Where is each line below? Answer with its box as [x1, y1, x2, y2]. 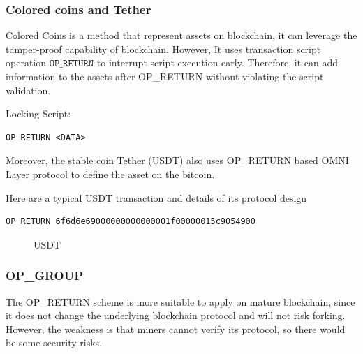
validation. [6, 82, 51, 97]
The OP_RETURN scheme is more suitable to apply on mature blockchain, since [6, 294, 355, 309]
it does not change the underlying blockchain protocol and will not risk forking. [6, 308, 346, 323]
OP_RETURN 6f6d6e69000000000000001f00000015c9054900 [6, 216, 255, 227]
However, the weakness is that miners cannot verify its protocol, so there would [6, 321, 346, 336]
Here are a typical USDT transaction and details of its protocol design [6, 190, 307, 205]
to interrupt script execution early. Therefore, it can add [96, 55, 339, 70]
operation [6, 55, 47, 70]
